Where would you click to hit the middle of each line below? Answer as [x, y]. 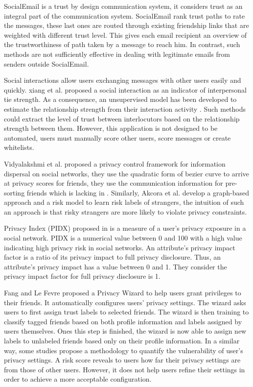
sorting [14, 192]
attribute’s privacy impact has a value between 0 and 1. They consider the [115, 266]
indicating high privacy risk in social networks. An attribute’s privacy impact [120, 247]
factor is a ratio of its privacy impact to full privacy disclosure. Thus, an [113, 257]
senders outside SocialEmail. [46, 63]
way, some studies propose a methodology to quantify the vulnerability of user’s [124, 350]
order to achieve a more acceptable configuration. [78, 379]
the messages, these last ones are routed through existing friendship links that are [126, 25]
